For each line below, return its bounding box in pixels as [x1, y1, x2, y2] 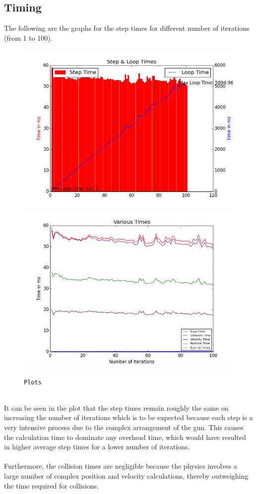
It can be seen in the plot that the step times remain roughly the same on [4, 402, 229, 413]
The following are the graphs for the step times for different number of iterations [4, 23, 250, 33]
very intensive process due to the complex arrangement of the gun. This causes [4, 422, 244, 432]
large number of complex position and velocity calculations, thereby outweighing [4, 470, 249, 481]
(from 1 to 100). [4, 32, 53, 43]
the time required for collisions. [4, 480, 99, 491]
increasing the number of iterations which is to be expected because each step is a [4, 412, 253, 423]
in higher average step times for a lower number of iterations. [4, 441, 190, 452]
